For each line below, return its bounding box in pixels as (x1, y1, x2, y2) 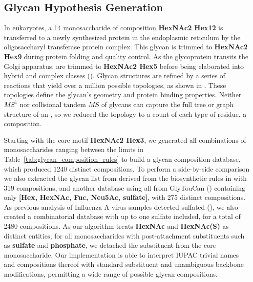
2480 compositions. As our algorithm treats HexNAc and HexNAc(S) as (4, 221, 229, 231)
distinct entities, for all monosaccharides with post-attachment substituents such (4, 230, 245, 240)
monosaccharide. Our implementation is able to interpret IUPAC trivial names (4, 249, 239, 260)
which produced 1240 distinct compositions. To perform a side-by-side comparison (4, 163, 250, 174)
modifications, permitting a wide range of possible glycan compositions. (4, 269, 218, 279)
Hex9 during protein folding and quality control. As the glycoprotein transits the (4, 51, 249, 61)
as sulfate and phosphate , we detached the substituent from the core (4, 240, 216, 250)
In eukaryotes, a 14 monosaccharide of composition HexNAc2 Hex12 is (4, 22, 223, 33)
